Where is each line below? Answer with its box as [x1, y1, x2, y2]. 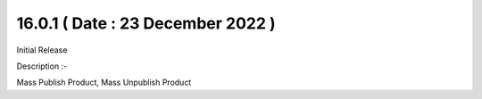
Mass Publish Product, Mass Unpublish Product [16, 77, 192, 88]
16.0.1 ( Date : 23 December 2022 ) [16, 13, 276, 33]
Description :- [16, 61, 68, 71]
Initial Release [16, 45, 68, 55]
